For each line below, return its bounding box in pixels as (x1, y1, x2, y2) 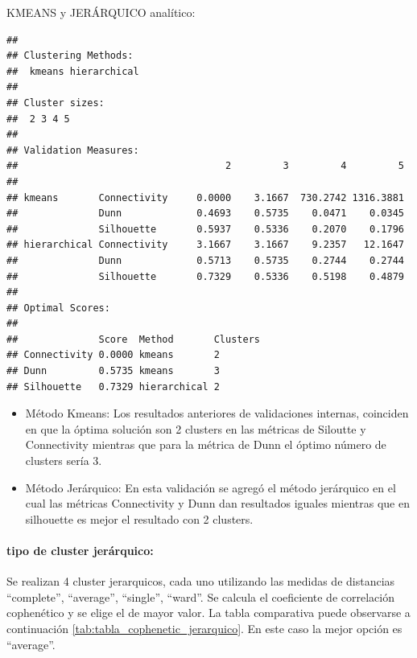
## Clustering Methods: (6, 50, 134, 62)
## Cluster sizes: (6, 97, 105, 109)
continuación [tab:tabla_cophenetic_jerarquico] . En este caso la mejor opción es (6, 619, 403, 636)
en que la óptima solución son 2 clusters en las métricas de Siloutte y (25, 420, 366, 437)
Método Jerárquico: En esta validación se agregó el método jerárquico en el (25, 479, 396, 496)
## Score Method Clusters (6, 333, 260, 345)
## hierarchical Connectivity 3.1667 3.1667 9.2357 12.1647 (6, 239, 404, 251)
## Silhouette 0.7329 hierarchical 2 (6, 380, 220, 393)
